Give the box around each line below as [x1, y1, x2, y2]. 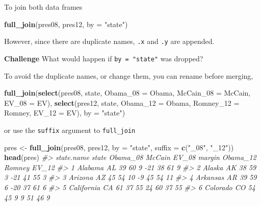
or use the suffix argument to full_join [4, 124, 136, 135]
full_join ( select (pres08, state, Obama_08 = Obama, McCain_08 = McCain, [4, 87, 251, 98]
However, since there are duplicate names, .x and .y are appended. [4, 36, 215, 47]
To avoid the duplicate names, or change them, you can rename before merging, [4, 70, 253, 81]
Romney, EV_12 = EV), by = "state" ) [4, 107, 125, 118]
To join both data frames [4, 2, 83, 12]
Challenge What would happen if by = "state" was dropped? [4, 53, 203, 63]
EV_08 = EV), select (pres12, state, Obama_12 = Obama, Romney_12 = [4, 97, 240, 108]
